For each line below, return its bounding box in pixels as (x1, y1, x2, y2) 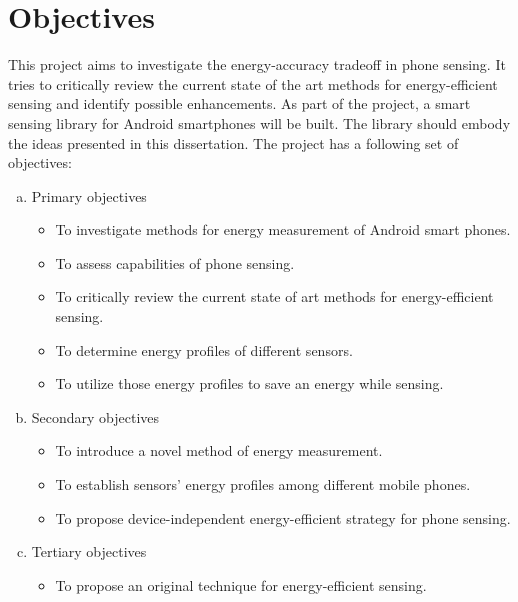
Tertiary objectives (31, 541, 147, 562)
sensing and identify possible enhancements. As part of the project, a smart (8, 93, 471, 114)
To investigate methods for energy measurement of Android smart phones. (55, 219, 511, 240)
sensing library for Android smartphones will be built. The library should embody (8, 112, 511, 133)
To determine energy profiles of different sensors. (55, 339, 353, 360)
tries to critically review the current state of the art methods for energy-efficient (8, 73, 498, 94)
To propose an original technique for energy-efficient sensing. (55, 574, 427, 595)
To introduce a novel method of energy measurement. (55, 440, 383, 461)
